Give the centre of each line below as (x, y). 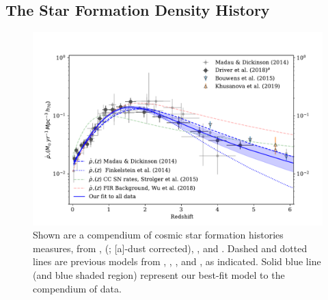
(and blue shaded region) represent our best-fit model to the (159, 274)
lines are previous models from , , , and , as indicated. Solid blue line (177, 261)
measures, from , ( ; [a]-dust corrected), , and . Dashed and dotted (170, 248)
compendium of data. (77, 288)
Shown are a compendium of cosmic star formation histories (158, 235)
